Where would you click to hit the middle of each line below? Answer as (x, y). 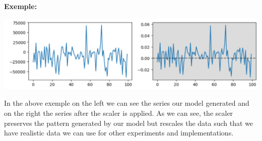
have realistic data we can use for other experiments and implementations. (119, 133)
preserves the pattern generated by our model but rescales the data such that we (129, 123)
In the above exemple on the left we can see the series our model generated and (127, 103)
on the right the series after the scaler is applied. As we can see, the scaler (119, 113)
